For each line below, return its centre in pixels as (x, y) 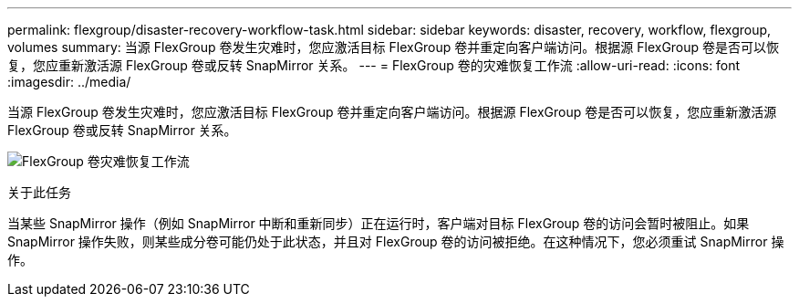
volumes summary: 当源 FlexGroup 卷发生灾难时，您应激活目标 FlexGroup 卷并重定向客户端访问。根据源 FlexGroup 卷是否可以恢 (394, 47)
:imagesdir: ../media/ (69, 82)
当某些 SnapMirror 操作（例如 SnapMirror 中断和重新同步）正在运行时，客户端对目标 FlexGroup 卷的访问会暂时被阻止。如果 (379, 223)
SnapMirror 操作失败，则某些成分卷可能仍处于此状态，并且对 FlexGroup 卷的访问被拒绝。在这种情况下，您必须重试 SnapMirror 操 (396, 241)
